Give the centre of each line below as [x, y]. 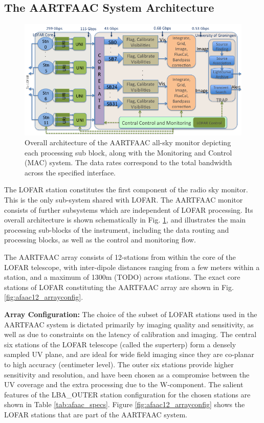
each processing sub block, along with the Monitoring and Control [128, 152]
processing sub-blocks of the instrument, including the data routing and [117, 229]
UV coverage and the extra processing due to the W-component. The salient [124, 384]
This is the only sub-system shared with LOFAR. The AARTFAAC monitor [124, 200]
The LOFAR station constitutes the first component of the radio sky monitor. [126, 190]
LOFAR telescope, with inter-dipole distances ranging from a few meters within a [132, 267]
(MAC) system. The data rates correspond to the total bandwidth [128, 162]
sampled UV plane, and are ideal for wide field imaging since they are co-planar [129, 354]
